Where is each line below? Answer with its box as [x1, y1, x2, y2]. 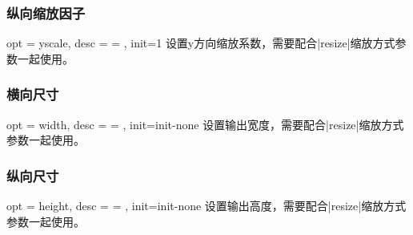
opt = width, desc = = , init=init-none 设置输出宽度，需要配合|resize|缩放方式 [6, 115, 404, 132]
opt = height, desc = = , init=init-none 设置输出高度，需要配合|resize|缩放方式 [6, 197, 407, 214]
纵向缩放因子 [6, 2, 86, 22]
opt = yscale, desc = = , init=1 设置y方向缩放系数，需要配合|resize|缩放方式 [6, 34, 395, 51]
